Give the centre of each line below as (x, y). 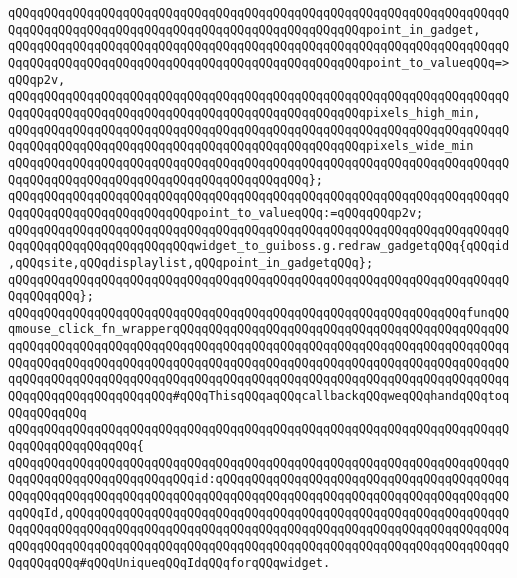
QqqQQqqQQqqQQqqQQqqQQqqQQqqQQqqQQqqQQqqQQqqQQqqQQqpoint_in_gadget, (244, 29)
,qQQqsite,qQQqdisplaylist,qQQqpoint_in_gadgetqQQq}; (191, 262)
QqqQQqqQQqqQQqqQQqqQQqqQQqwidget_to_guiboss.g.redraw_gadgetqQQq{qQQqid (259, 246)
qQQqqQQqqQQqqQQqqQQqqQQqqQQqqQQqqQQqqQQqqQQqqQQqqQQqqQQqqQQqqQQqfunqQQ (259, 312)
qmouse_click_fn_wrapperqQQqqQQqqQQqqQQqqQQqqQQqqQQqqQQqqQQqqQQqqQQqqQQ (259, 329)
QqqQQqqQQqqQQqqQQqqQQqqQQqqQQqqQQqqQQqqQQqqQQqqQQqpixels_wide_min (241, 146)
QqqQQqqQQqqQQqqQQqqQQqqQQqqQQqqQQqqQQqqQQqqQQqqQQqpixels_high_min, (244, 112)
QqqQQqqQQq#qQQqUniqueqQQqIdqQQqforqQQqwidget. (169, 562)
